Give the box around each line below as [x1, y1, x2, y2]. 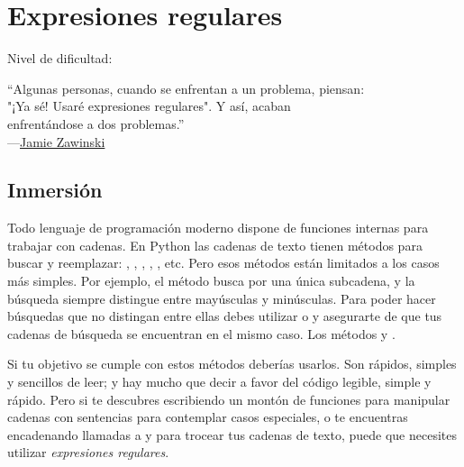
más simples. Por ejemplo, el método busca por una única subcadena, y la [7, 271, 415, 290]
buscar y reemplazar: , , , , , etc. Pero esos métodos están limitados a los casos [7, 253, 440, 272]
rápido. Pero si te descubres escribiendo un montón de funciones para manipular [7, 389, 450, 408]
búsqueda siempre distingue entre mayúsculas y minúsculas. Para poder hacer [7, 288, 436, 307]
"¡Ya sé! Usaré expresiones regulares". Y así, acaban [7, 96, 291, 115]
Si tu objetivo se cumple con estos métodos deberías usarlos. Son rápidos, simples [7, 354, 457, 373]
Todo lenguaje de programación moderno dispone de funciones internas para [7, 218, 429, 237]
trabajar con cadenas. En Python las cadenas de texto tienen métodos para [7, 235, 423, 254]
